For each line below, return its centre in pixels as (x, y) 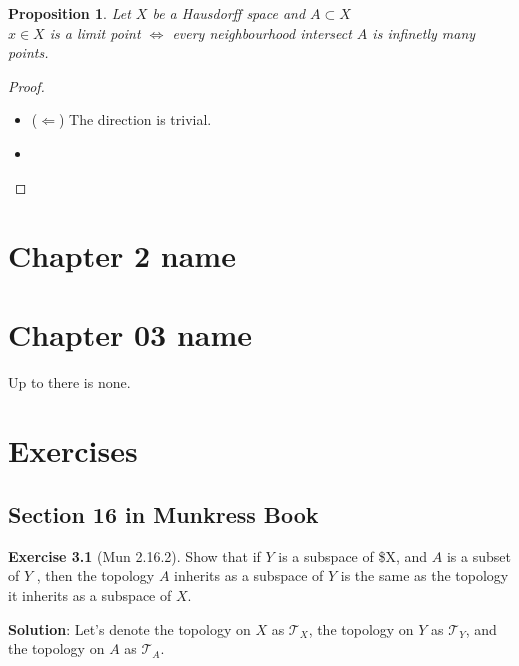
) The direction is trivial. (135, 119)
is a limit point (95, 32)
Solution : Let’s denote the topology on (129, 628)
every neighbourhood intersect (262, 32)
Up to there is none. (69, 381)
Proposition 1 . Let (69, 13)
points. (28, 52)
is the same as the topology (424, 575)
